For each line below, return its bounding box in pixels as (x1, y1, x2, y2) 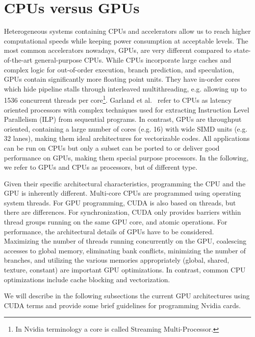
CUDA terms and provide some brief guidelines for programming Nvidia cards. (4, 300, 241, 310)
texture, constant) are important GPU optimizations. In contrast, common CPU (4, 265, 246, 275)
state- (233, 45, 251, 55)
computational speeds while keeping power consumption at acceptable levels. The (4, 35, 249, 45)
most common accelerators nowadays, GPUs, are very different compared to (4, 45, 232, 55)
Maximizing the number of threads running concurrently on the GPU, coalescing (4, 236, 247, 246)
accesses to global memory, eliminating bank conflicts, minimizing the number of (4, 245, 246, 255)
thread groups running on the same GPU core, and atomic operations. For (4, 217, 228, 227)
